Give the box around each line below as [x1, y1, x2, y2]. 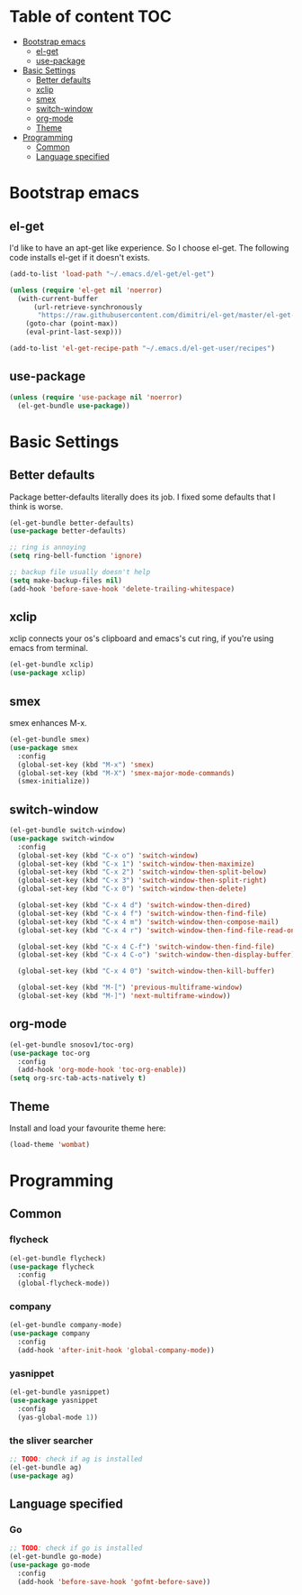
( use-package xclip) [9, 669, 87, 678]
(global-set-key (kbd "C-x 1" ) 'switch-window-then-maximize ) [17, 859, 255, 868]
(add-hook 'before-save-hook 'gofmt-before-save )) [17, 1577, 211, 1586]
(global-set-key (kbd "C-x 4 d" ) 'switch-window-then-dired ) [17, 901, 252, 910]
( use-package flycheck [9, 1262, 94, 1271]
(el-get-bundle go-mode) [9, 1553, 102, 1562]
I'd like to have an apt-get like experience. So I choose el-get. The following [9, 242, 289, 253]
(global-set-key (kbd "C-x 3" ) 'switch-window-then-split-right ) [17, 876, 268, 885]
